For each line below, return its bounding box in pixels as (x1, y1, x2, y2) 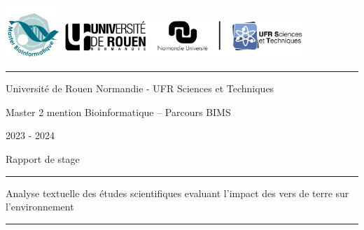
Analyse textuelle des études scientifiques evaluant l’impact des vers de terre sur (6, 185, 349, 200)
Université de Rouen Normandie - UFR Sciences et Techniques (6, 81, 274, 96)
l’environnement (6, 199, 74, 214)
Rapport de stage (6, 151, 80, 166)
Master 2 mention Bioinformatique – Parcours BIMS (6, 104, 231, 119)
